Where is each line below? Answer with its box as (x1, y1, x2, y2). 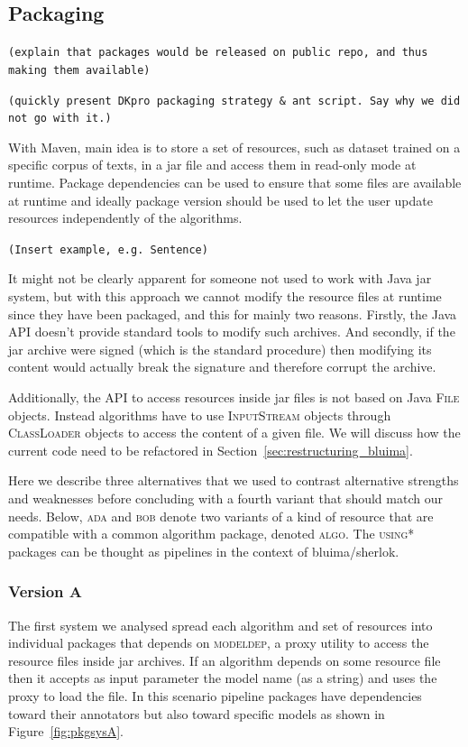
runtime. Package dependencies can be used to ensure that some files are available (8, 173, 462, 192)
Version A (8, 580, 83, 603)
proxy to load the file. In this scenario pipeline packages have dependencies (8, 686, 422, 705)
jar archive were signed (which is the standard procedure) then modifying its (8, 339, 432, 358)
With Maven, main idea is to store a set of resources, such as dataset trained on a (8, 137, 461, 156)
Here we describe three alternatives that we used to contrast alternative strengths (8, 471, 459, 490)
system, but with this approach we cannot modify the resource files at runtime (8, 287, 442, 306)
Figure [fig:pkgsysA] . (8, 722, 124, 741)
